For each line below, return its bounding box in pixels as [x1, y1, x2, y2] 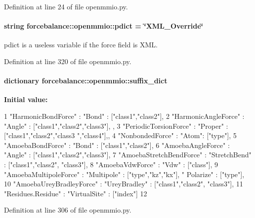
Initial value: [4, 94, 48, 105]
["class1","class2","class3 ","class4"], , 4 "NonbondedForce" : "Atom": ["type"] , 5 [4, 130, 237, 141]
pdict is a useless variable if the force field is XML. [4, 39, 158, 50]
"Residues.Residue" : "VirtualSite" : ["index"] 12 [4, 188, 147, 198]
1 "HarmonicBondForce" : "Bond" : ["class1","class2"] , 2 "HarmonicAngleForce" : [4, 110, 245, 121]
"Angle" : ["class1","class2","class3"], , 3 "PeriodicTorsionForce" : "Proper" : [4, 120, 228, 131]
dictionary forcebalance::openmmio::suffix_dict [4, 75, 168, 86]
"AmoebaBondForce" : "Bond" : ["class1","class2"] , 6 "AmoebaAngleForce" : [4, 140, 230, 150]
